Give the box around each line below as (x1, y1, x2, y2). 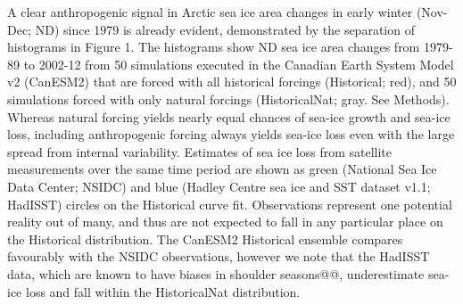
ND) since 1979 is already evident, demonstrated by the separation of (35, 20, 415, 38)
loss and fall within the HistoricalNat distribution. (25, 282, 301, 300)
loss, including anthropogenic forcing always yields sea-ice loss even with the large (7, 125, 455, 144)
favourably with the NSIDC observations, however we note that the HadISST (7, 247, 430, 266)
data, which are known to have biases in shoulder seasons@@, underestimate (7, 264, 425, 283)
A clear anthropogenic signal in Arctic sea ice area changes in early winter (7, 3, 413, 21)
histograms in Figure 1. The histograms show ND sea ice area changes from (7, 37, 420, 56)
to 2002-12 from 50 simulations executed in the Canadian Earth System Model (23, 54, 454, 73)
